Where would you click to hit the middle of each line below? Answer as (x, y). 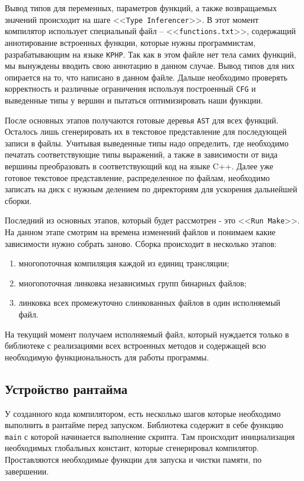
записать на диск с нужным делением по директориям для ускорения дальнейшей (151, 189)
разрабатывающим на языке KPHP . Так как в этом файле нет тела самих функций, (151, 54)
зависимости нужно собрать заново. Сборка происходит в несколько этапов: (141, 243)
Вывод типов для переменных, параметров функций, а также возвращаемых (141, 8)
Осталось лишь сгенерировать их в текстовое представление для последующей (146, 131)
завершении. (27, 471)
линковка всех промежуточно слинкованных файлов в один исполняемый (149, 303)
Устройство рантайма (66, 388)
